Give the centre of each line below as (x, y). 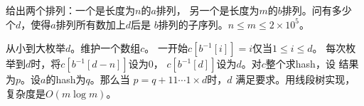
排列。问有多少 (317, 10)
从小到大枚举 (36, 48)
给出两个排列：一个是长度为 (70, 10)
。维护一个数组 (106, 48)
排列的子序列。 (193, 24)
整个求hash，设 (300, 64)
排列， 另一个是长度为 (208, 10)
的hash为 (66, 79)
